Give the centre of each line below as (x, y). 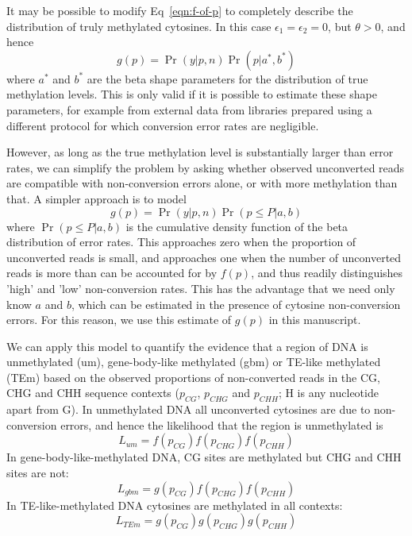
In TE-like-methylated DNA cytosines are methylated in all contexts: (175, 505)
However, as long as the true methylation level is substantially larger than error (200, 152)
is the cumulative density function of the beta (237, 226)
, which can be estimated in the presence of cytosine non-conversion (236, 304)
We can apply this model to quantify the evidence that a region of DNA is (187, 346)
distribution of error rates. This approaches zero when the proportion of (181, 242)
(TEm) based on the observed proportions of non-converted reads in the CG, (193, 377)
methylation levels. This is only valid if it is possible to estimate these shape (192, 94)
